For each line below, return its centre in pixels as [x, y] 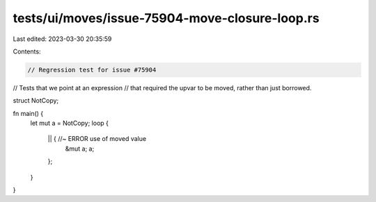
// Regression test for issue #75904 [92, 70]
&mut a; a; [80, 149]
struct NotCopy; [36, 101]
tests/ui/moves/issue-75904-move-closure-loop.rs [166, 18]
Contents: [27, 51]
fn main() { [28, 113]
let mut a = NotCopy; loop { [70, 123]
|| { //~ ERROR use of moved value [97, 139]
